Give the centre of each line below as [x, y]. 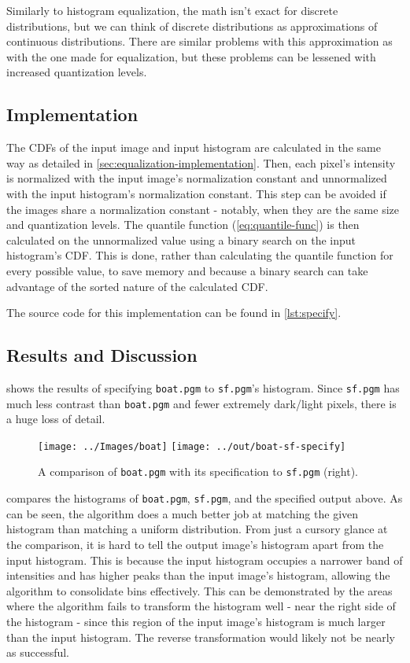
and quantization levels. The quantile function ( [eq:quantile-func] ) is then [183, 225]
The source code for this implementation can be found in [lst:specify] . [174, 313]
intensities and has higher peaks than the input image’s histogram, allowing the [198, 575]
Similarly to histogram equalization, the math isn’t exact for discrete [172, 10]
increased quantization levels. [77, 72]
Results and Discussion [102, 355]
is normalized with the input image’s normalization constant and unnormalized [197, 178]
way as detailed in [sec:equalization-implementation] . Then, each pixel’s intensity [201, 162]
